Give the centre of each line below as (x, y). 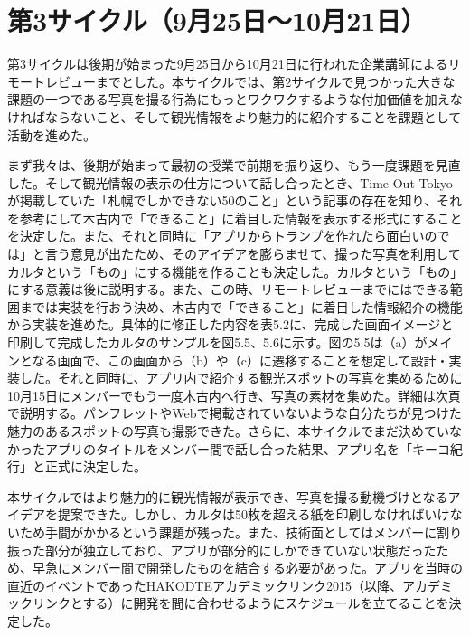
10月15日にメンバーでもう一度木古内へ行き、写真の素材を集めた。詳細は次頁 (234, 395)
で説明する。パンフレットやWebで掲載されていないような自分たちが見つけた (235, 413)
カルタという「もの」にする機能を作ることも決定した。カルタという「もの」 (232, 271)
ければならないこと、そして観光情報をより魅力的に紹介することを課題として (235, 116)
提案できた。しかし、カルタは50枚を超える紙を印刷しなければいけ (254, 514)
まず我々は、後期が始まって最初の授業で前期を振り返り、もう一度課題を (221, 165)
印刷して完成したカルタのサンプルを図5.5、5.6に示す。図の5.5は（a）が (217, 342)
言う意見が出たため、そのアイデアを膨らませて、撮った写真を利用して (253, 254)
